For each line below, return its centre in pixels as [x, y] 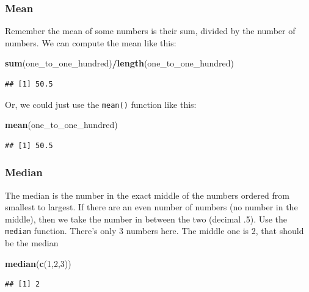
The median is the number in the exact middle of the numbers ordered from [147, 195]
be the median [32, 243]
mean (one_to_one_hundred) [61, 125]
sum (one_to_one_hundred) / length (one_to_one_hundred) [119, 63]
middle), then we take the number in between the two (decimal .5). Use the [146, 219]
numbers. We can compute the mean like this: [91, 42]
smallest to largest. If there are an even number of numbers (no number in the [151, 207]
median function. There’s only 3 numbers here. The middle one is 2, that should [154, 231]
